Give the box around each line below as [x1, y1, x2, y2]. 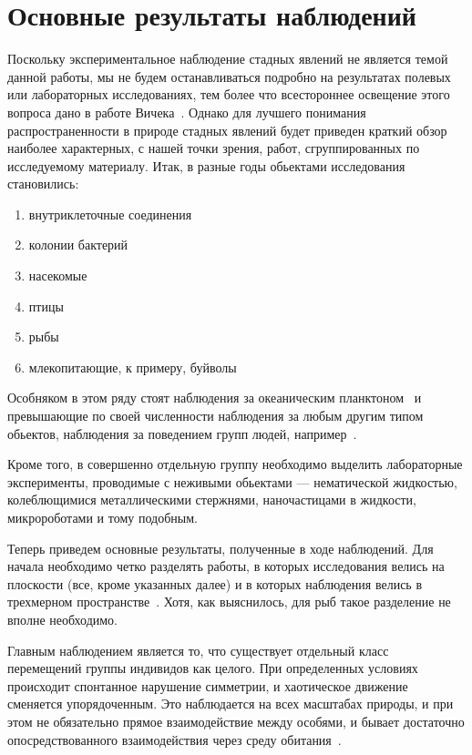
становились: [7, 174, 79, 193]
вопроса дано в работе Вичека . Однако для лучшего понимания [7, 102, 366, 121]
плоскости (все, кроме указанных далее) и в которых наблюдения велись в [7, 574, 423, 593]
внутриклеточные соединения [28, 204, 192, 223]
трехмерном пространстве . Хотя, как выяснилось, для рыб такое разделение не [7, 592, 451, 611]
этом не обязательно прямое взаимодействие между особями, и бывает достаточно [7, 711, 465, 730]
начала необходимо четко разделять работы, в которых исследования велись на [7, 556, 445, 576]
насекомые [28, 266, 87, 285]
